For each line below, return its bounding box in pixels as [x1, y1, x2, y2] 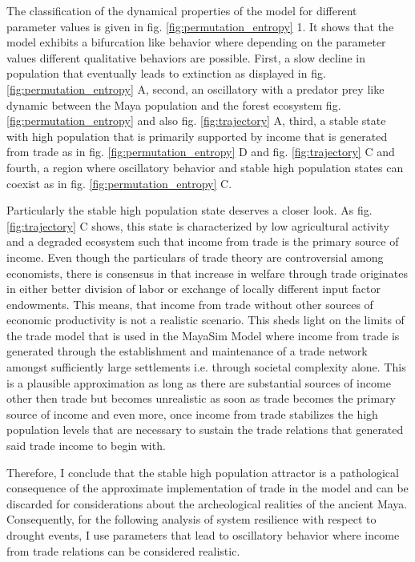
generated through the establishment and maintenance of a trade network [6, 343, 368, 359]
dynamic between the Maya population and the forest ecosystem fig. [6, 96, 341, 113]
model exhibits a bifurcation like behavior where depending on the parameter [6, 34, 386, 50]
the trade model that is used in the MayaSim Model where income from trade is [6, 327, 400, 343]
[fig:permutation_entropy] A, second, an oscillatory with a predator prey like [6, 80, 385, 97]
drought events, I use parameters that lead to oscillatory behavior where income [6, 527, 400, 543]
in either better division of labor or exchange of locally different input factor [6, 280, 381, 297]
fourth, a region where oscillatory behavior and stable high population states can [6, 159, 404, 175]
